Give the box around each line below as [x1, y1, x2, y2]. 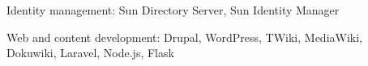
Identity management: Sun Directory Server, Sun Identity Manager [6, 2, 340, 18]
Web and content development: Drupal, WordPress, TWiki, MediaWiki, [6, 28, 362, 45]
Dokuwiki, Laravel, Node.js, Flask [6, 44, 174, 61]
